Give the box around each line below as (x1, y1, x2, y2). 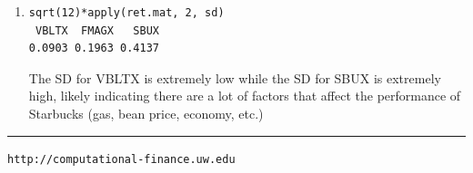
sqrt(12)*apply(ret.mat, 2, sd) (28, 6, 225, 19)
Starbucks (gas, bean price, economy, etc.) (28, 103, 264, 122)
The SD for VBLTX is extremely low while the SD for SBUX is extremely (28, 68, 441, 87)
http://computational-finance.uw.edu (7, 152, 236, 166)
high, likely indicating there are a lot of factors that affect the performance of (28, 86, 461, 105)
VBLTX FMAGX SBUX (35, 24, 159, 37)
